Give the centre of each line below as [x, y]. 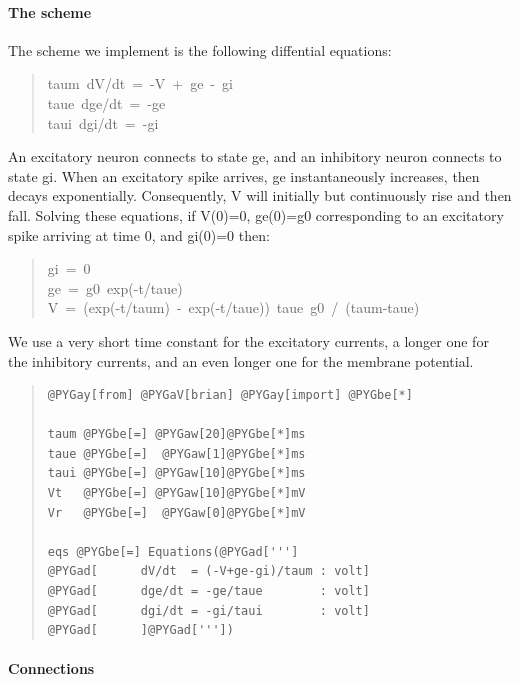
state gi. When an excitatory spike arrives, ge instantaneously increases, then [244, 175]
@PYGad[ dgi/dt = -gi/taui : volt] [208, 610]
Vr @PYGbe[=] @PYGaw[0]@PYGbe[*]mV [176, 512]
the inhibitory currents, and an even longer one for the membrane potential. [241, 360]
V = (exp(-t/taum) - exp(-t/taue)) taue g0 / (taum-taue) [233, 307]
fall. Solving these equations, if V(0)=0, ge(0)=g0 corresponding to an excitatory [256, 214]
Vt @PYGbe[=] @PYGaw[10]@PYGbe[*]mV [176, 493]
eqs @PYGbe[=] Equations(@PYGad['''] [173, 551]
